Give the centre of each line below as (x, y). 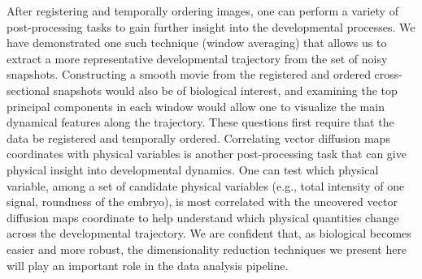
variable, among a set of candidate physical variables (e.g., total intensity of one (206, 185)
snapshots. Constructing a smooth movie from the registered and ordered (189, 74)
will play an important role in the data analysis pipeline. (148, 265)
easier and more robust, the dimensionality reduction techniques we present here (207, 249)
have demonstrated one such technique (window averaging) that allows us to (197, 43)
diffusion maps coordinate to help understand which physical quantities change (203, 217)
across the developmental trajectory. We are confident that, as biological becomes (209, 233)
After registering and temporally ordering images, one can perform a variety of (202, 11)
